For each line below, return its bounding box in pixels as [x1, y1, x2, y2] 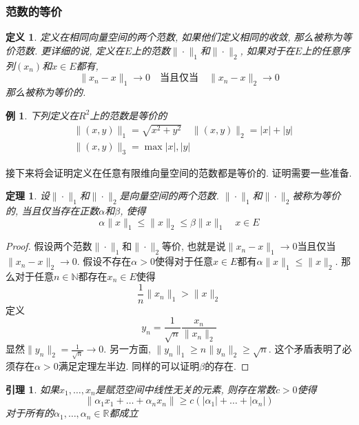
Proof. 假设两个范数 [6, 239, 92, 253]
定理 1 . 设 [6, 188, 50, 203]
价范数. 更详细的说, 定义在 [6, 43, 125, 57]
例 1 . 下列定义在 [6, 108, 79, 122]
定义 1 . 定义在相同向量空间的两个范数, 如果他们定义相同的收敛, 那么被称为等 [6, 30, 352, 44]
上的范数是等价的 [90, 108, 167, 122]
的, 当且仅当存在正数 [6, 204, 99, 218]
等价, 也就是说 [162, 239, 226, 253]
